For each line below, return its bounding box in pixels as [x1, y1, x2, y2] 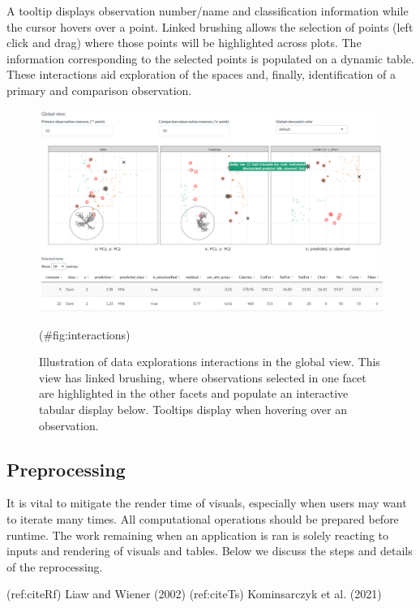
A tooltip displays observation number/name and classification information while [6, 2, 409, 19]
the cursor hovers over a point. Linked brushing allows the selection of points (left [6, 18, 414, 35]
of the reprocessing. [6, 558, 103, 575]
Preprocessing [6, 456, 126, 481]
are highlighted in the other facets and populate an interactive [39, 385, 349, 402]
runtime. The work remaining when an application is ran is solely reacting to [6, 526, 388, 543]
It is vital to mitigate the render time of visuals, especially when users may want [6, 494, 407, 511]
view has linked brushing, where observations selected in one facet [39, 369, 366, 386]
